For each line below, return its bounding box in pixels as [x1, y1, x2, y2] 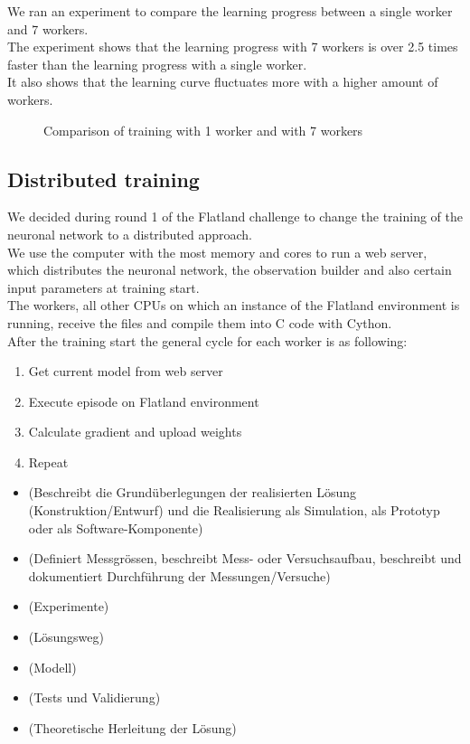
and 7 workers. [7, 19, 89, 38]
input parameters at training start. [7, 278, 200, 297]
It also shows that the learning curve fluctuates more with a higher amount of [7, 72, 438, 91]
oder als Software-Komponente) [28, 518, 203, 537]
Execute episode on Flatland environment [28, 391, 259, 410]
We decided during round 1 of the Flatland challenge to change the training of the [7, 207, 463, 226]
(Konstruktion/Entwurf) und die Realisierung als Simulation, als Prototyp [28, 501, 440, 520]
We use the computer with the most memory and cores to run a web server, [7, 242, 428, 261]
